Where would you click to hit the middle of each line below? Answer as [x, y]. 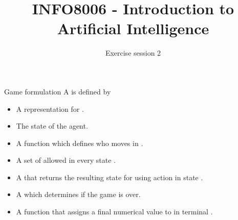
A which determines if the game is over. [78, 194]
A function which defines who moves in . [80, 143]
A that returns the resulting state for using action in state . [110, 177]
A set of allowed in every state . [66, 160]
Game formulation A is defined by [58, 91]
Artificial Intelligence [133, 28]
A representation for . [50, 108]
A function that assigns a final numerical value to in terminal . [114, 212]
